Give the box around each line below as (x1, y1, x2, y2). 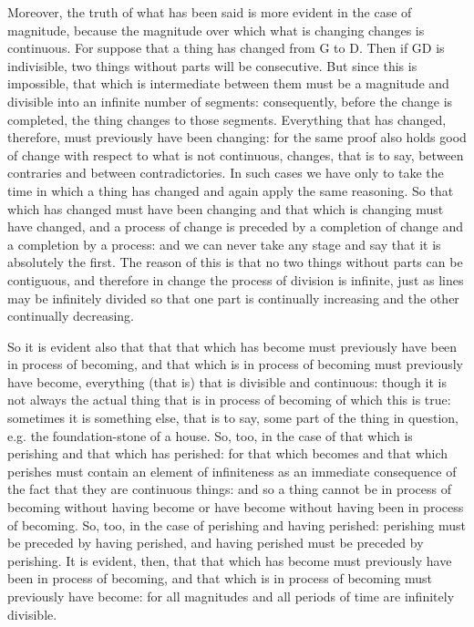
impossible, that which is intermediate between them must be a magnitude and (7, 74, 449, 93)
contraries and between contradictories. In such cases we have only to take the (7, 163, 444, 182)
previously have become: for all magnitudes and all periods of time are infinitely (7, 587, 455, 605)
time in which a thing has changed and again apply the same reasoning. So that (7, 180, 454, 200)
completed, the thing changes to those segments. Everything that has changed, (7, 109, 447, 128)
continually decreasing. (7, 306, 134, 325)
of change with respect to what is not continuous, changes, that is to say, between (7, 145, 464, 164)
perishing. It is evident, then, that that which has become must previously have (7, 550, 452, 570)
